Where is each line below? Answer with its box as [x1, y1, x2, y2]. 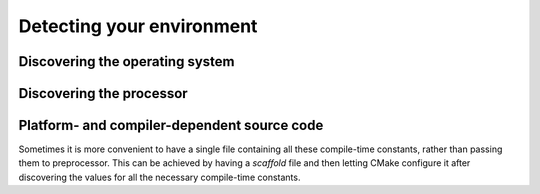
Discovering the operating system [18, 53, 235, 70]
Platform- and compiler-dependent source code [18, 117, 324, 134]
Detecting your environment [18, 15, 258, 37]
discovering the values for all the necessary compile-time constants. [18, 171, 301, 183]
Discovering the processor [18, 85, 189, 102]
